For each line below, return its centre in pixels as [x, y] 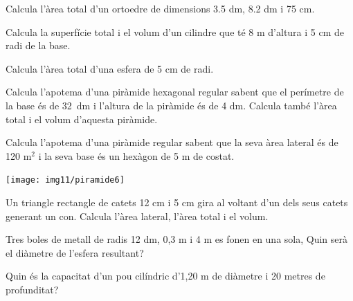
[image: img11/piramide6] [65, 180]
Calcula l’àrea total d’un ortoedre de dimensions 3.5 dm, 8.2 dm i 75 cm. [160, 8]
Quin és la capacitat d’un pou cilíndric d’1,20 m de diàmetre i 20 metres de [165, 276]
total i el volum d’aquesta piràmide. [82, 119]
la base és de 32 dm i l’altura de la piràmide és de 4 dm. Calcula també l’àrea [171, 105]
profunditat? [32, 289]
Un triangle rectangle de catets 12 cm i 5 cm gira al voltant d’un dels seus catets [177, 202]
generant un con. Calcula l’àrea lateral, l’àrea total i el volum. [137, 216]
